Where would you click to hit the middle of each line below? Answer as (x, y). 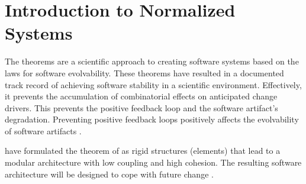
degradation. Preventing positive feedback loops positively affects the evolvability (152, 119)
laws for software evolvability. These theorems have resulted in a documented (144, 72)
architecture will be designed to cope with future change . (109, 174)
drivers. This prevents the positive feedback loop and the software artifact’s (141, 107)
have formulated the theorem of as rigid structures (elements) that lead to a (143, 151)
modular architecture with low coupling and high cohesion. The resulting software (153, 162)
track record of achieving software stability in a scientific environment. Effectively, (153, 84)
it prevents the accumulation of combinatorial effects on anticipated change (141, 96)
